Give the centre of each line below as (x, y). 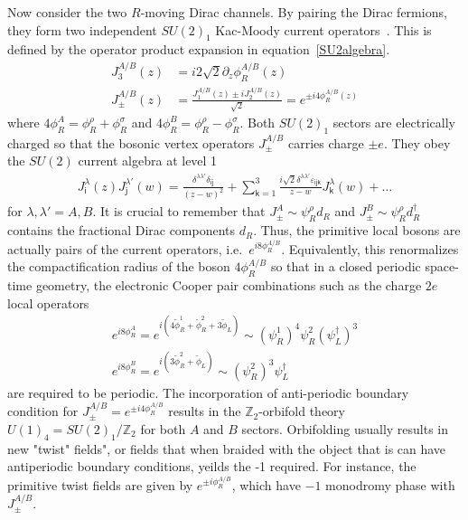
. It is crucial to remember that (179, 211)
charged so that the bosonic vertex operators (131, 142)
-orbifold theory (302, 411)
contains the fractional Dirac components (122, 230)
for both (163, 428)
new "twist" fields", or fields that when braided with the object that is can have (227, 448)
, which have (266, 484)
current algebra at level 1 (148, 161)
